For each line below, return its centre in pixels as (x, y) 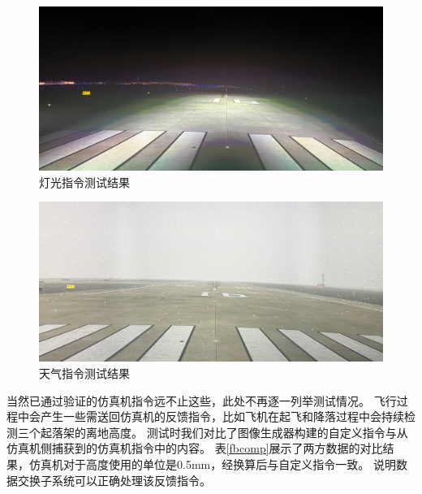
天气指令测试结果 (84, 373)
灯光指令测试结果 (84, 182)
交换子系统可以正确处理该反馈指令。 (114, 480)
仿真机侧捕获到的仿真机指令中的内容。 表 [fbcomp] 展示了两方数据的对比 (195, 448)
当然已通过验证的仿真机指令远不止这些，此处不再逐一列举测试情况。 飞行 (202, 400)
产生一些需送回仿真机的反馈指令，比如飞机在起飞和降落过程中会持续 (222, 416)
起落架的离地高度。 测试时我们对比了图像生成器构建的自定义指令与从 (224, 432)
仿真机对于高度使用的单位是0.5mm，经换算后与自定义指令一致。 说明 (212, 464)
